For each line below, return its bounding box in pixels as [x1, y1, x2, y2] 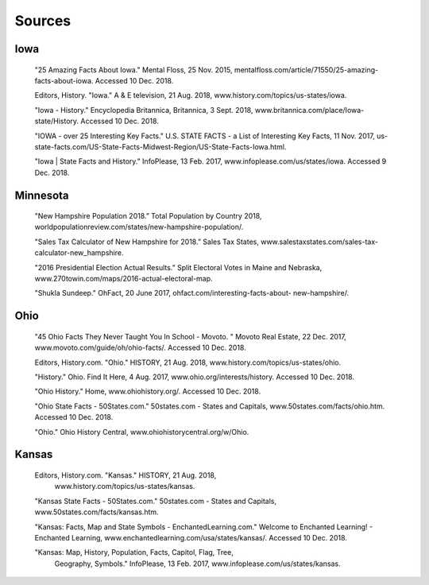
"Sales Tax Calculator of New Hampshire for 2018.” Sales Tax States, [34, 237, 260, 246]
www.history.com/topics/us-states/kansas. [54, 482, 195, 491]
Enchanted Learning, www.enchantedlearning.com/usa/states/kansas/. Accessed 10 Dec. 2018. [34, 533, 347, 542]
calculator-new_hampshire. [34, 248, 124, 258]
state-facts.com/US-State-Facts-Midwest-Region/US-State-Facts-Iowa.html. [34, 141, 287, 151]
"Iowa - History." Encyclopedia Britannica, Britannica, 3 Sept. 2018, [34, 105, 253, 114]
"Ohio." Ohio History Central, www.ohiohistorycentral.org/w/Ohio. [34, 427, 249, 436]
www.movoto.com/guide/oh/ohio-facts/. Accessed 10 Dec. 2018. [34, 343, 246, 353]
